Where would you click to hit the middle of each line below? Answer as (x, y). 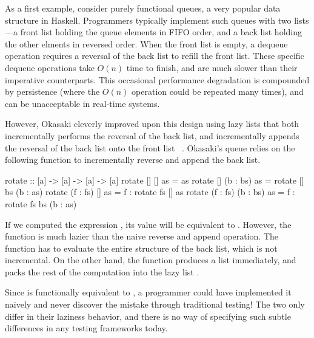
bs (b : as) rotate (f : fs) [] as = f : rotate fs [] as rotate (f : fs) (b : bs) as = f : (150, 192)
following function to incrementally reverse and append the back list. (133, 160)
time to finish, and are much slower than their (212, 67)
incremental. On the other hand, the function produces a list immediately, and (151, 260)
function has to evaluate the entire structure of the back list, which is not (141, 248)
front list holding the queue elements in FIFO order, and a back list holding (161, 32)
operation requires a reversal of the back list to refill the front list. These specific (155, 56)
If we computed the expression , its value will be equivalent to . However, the (148, 224)
